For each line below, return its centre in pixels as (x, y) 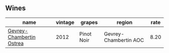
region (124, 22)
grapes (89, 22)
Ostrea (16, 43)
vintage (65, 22)
